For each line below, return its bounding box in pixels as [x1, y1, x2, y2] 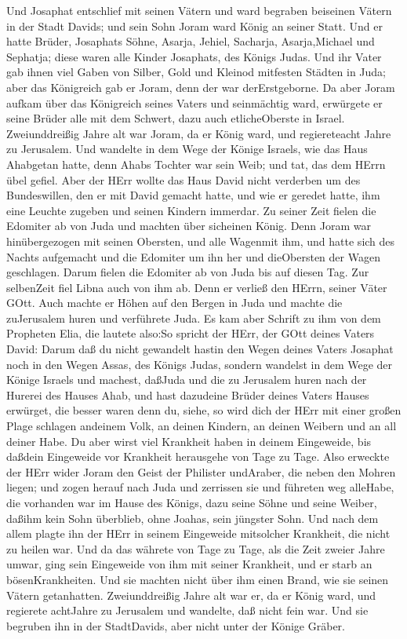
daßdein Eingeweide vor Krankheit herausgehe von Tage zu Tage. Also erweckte [6, 448, 390, 465]
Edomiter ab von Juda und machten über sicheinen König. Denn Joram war [6, 217, 371, 234]
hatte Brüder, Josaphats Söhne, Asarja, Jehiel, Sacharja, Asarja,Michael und [6, 33, 375, 49]
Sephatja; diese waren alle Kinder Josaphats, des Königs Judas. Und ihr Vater [6, 48, 382, 64]
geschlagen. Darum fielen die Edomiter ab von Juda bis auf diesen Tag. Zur [6, 264, 369, 280]
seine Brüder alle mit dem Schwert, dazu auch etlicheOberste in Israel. [6, 110, 345, 126]
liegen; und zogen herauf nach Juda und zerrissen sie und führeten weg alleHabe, [6, 479, 394, 495]
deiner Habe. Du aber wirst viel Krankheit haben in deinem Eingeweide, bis [6, 433, 372, 449]
